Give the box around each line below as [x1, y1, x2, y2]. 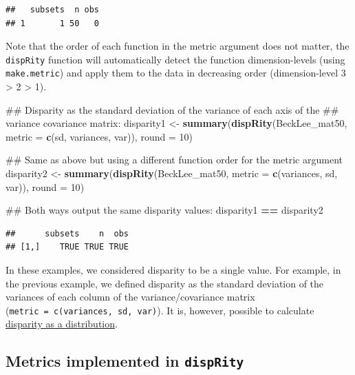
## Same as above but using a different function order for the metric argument [6, 152, 343, 167]
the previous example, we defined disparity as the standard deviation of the [6, 276, 324, 290]
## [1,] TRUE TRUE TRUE [6, 242, 129, 252]
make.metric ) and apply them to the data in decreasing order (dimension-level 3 [6, 65, 346, 80]
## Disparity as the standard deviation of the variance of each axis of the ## [6, 102, 339, 116]
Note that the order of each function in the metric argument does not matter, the [6, 39, 349, 53]
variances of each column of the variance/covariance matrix [6, 290, 255, 304]
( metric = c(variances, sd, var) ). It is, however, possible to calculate [6, 303, 314, 317]
